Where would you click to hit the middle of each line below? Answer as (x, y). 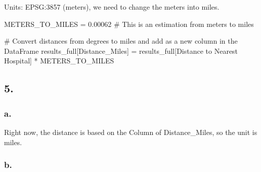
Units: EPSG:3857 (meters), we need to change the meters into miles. (112, 7)
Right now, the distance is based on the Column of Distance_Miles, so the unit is (131, 132)
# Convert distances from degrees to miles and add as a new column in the (121, 41)
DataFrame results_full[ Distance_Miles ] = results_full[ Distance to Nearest (121, 50)
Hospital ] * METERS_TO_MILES (59, 61)
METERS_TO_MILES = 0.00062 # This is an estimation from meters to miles (129, 24)
